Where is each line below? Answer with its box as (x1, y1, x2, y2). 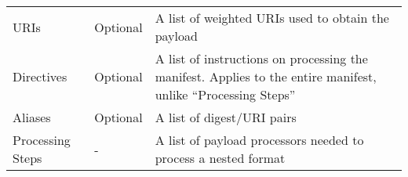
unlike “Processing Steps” (155, 85, 296, 103)
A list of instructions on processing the (155, 49, 368, 67)
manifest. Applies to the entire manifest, (155, 67, 377, 85)
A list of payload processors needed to (155, 131, 364, 149)
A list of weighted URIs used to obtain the (155, 9, 389, 27)
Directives (13, 67, 67, 85)
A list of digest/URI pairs (155, 108, 297, 126)
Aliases (13, 108, 51, 126)
